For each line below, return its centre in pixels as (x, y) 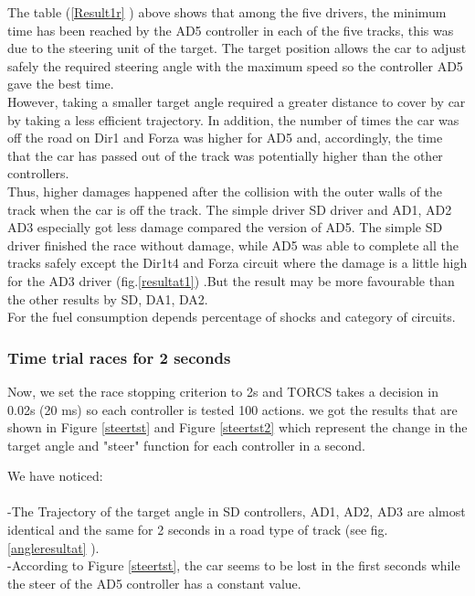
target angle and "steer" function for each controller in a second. (186, 445)
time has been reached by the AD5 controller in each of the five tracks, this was (231, 30)
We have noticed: (55, 476)
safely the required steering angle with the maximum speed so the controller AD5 (235, 65)
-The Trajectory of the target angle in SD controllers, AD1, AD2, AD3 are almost (237, 511)
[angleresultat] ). (53, 547)
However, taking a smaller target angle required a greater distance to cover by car (237, 101)
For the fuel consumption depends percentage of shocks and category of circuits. (232, 317)
